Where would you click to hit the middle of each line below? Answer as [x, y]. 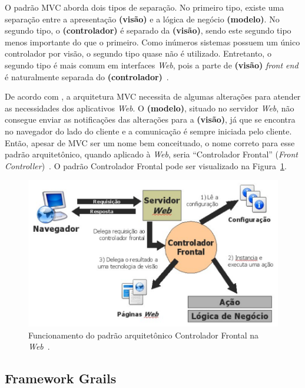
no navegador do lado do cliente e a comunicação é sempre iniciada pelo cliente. [148, 131]
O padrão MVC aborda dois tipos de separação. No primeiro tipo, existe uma [145, 7]
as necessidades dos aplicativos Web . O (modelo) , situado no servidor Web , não [150, 108]
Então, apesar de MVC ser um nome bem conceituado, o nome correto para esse [150, 142]
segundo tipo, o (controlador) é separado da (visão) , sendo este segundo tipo [148, 30]
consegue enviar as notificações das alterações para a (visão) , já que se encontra [150, 119]
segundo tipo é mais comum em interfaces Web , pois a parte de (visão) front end [152, 65]
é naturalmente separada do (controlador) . [87, 76]
